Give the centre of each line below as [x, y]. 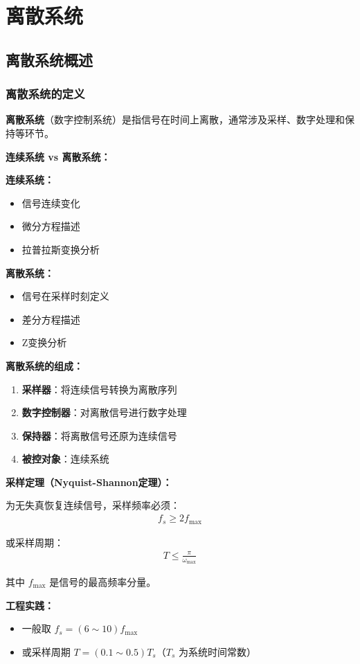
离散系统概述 [49, 59]
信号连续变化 [51, 203]
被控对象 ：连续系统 [65, 459]
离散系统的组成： [44, 365]
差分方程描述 [51, 319]
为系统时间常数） [217, 651]
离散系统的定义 [45, 94]
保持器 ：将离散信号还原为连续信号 [99, 435]
